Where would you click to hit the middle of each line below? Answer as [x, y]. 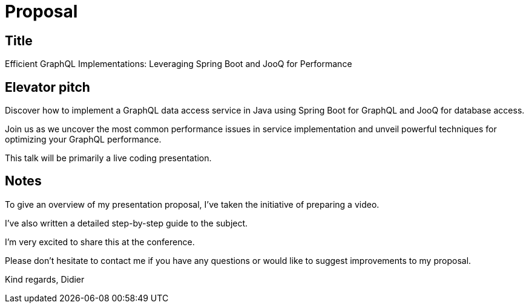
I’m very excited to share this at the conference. [100, 242]
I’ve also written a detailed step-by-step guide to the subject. [126, 223]
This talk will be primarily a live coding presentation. [108, 158]
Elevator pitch [48, 87]
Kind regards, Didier [45, 279]
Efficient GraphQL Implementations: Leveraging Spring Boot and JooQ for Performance [179, 64]
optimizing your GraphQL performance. [83, 140]
